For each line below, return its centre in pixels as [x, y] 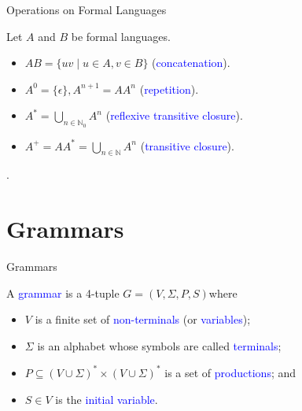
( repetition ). [169, 89]
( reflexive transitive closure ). [174, 115]
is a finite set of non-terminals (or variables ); [143, 319]
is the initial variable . [107, 399]
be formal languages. [121, 36]
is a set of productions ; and [230, 372]
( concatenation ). [191, 63]
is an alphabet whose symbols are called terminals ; [159, 345]
